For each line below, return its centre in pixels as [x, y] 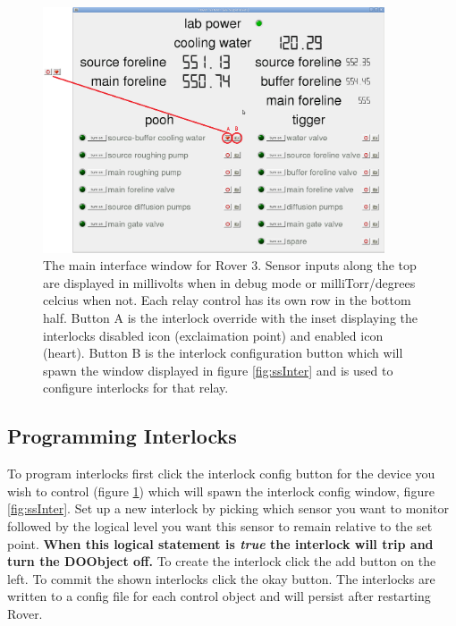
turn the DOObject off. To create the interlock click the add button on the [222, 561]
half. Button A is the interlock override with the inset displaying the [231, 318]
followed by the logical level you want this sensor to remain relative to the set [220, 525]
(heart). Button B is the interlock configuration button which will [223, 353]
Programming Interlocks [122, 436]
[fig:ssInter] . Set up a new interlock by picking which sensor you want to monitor [228, 508]
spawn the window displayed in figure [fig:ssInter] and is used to [218, 370]
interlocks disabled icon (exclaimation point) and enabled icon [213, 335]
